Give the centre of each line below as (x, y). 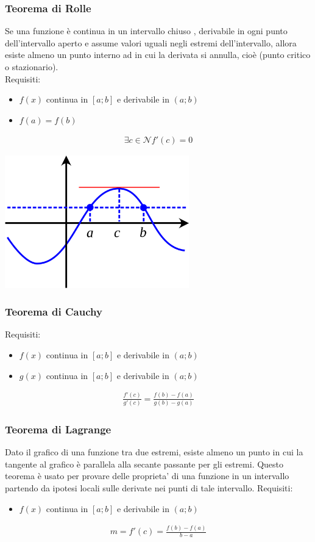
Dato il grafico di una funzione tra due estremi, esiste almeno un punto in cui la (154, 452)
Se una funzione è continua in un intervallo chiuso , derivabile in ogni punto (146, 31)
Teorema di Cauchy (54, 312)
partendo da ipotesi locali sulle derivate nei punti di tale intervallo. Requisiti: (149, 487)
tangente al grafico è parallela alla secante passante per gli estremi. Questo (144, 464)
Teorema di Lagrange (58, 429)
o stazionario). (32, 67)
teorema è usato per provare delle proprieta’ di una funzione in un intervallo (147, 476)
